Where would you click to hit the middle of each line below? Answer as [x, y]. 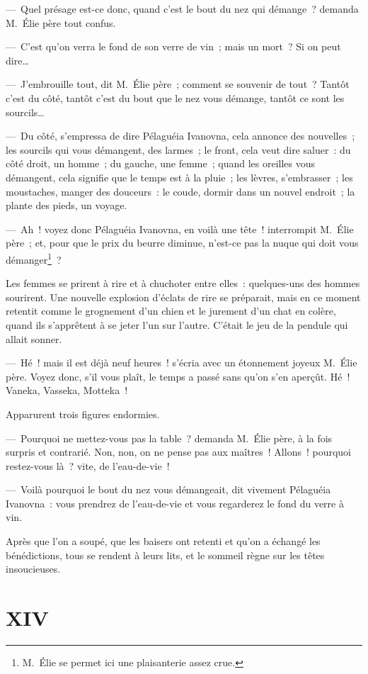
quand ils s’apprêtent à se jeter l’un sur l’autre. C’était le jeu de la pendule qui [177, 324]
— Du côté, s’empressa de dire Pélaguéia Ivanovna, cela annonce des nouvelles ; [180, 136]
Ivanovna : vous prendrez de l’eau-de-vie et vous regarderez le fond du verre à [175, 503]
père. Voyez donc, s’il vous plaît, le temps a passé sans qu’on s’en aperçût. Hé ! [178, 376]
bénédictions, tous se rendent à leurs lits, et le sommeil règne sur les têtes [165, 555]
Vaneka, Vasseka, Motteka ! [67, 390]
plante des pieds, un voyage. [67, 205]
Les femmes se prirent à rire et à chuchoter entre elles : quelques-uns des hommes [183, 283]
